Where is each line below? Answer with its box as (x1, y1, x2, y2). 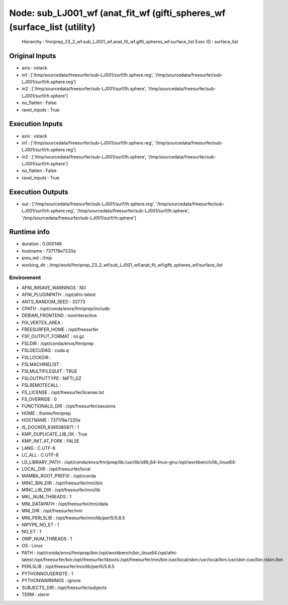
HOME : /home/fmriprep (21, 410, 71, 416)
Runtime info (9, 228, 50, 236)
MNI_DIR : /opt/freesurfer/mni (21, 508, 83, 514)
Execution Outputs (9, 187, 69, 196)
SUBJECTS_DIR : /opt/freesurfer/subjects (21, 585, 107, 591)
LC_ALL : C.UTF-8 (21, 452, 59, 458)
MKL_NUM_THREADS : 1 (21, 494, 72, 500)
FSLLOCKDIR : (21, 354, 51, 360)
